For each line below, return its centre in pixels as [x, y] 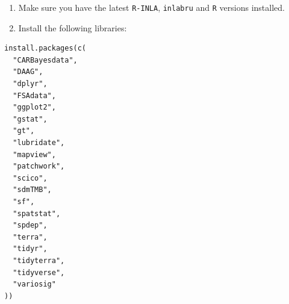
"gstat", [30, 119]
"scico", [30, 178]
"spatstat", [37, 213]
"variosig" [34, 284]
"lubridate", [39, 143]
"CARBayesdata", [45, 60]
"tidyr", [30, 249]
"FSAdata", [34, 95]
